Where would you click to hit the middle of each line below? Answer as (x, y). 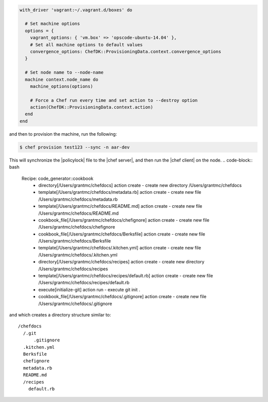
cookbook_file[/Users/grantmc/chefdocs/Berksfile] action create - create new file (122, 234)
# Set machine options (53, 24)
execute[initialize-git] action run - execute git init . (89, 289)
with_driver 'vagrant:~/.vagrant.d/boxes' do (76, 10)
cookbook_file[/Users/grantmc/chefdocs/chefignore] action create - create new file (124, 220)
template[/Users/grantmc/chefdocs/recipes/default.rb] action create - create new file (126, 276)
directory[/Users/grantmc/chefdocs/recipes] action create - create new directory (121, 262)
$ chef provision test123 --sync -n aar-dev (75, 147)
